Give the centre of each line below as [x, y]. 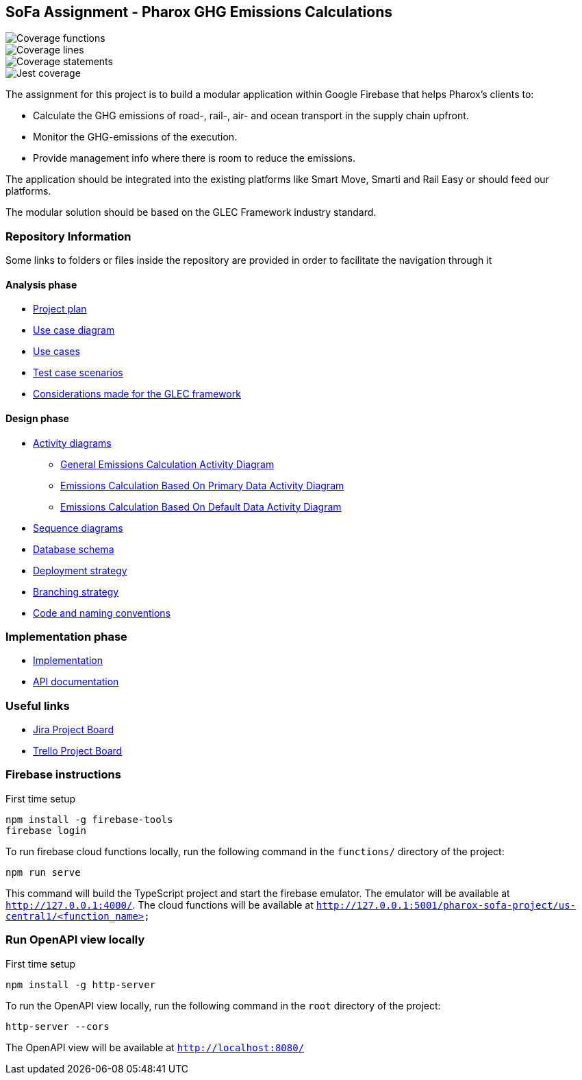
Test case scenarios [78, 373]
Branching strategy [76, 591]
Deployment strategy [80, 570]
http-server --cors [58, 1026]
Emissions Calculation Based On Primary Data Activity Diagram [202, 485]
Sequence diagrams [78, 528]
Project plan [60, 309]
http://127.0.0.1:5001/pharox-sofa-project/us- [446, 905]
